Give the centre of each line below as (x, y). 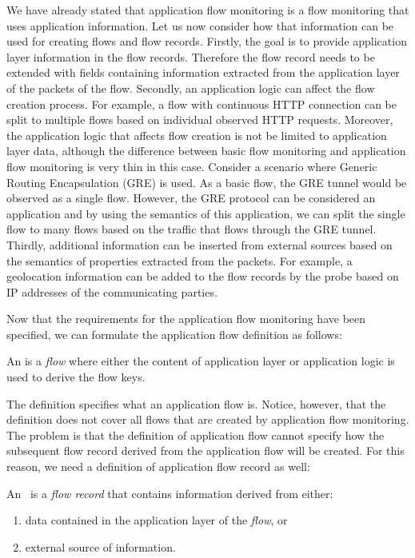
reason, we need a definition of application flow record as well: (158, 466)
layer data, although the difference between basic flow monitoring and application (206, 151)
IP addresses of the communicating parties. (112, 291)
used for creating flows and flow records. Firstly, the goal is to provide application (207, 41)
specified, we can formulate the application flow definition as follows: (174, 334)
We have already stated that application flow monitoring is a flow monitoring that (208, 10)
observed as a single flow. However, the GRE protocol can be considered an (191, 198)
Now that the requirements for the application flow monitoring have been (186, 319)
